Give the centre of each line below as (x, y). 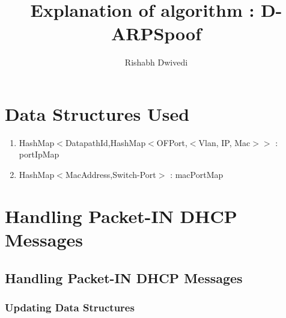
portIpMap (39, 154)
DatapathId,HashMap (105, 142)
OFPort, (172, 142)
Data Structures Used (97, 113)
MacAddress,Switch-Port (111, 175)
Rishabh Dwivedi (156, 62)
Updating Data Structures (70, 307)
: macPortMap (197, 175)
